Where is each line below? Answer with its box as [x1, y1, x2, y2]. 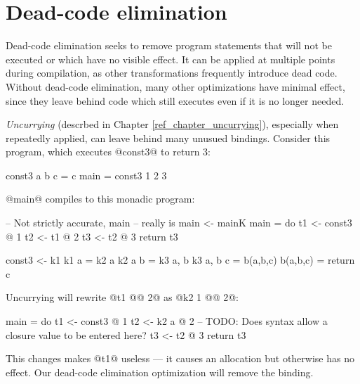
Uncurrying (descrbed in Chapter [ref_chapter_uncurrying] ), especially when [6, 117, 339, 132]
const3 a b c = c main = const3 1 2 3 [6, 167, 167, 182]
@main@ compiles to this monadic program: [6, 191, 195, 206]
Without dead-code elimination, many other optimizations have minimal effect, [6, 79, 345, 94]
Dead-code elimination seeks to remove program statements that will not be [6, 38, 332, 53]
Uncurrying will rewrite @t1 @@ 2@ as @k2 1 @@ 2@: [6, 290, 239, 305]
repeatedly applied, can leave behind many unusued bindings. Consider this [6, 130, 331, 145]
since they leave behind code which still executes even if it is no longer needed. [6, 93, 345, 108]
